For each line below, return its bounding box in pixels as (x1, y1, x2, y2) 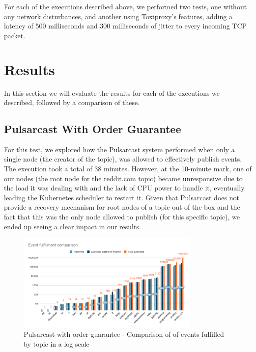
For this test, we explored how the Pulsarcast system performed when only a (4, 144, 235, 154)
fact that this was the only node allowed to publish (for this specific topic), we (4, 212, 240, 222)
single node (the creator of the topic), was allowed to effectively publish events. (4, 154, 242, 164)
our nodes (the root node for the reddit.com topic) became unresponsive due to (4, 173, 243, 183)
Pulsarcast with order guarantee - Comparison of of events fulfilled (24, 329, 224, 339)
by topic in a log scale (24, 338, 89, 349)
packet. (4, 30, 26, 40)
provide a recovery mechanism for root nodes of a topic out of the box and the (4, 202, 240, 212)
